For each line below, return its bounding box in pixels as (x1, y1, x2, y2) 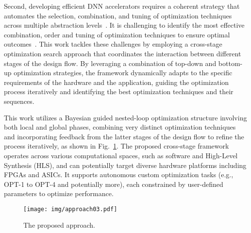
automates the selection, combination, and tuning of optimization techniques (4, 10, 232, 20)
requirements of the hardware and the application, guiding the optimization (4, 77, 229, 87)
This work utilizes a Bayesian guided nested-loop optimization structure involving (4, 112, 247, 122)
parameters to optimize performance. (4, 188, 114, 199)
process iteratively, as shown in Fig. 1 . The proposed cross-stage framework (4, 141, 229, 151)
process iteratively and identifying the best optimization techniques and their (4, 86, 234, 97)
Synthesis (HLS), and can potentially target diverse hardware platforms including (4, 160, 247, 170)
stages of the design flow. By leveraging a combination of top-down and (4, 58, 217, 68)
